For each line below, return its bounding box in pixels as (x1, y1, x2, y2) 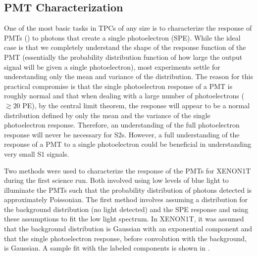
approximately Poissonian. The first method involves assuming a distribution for (4, 194, 248, 205)
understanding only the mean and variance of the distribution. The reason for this (4, 71, 254, 82)
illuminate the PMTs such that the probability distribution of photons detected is (4, 184, 252, 195)
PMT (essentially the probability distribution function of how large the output (4, 51, 243, 62)
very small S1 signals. (4, 148, 69, 159)
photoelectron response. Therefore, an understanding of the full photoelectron (4, 120, 240, 130)
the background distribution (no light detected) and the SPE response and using (4, 204, 249, 214)
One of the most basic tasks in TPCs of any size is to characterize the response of (4, 23, 252, 33)
